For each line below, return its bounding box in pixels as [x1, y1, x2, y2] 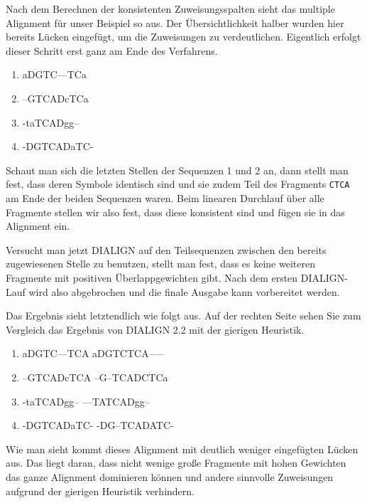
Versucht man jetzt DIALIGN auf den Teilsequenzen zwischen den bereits [6, 242, 327, 257]
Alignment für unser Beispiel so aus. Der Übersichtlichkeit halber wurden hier [6, 15, 344, 30]
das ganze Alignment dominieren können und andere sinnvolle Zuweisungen [6, 469, 334, 484]
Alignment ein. [6, 218, 70, 233]
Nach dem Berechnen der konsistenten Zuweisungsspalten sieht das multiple [6, 1, 335, 16]
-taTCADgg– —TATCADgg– [22, 393, 150, 408]
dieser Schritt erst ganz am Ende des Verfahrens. [6, 43, 218, 58]
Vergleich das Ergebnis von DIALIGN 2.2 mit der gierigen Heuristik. [6, 322, 305, 337]
